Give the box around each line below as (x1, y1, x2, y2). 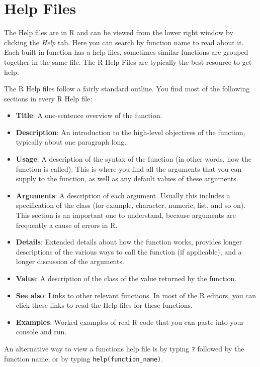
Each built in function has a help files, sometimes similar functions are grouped (4, 47, 248, 57)
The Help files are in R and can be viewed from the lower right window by (4, 27, 233, 38)
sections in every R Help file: (4, 93, 93, 103)
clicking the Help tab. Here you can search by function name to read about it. (4, 37, 244, 47)
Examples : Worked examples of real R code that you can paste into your (16, 316, 244, 327)
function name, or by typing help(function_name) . (4, 353, 163, 363)
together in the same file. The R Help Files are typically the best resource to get (4, 56, 252, 67)
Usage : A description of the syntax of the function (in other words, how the (16, 154, 251, 164)
